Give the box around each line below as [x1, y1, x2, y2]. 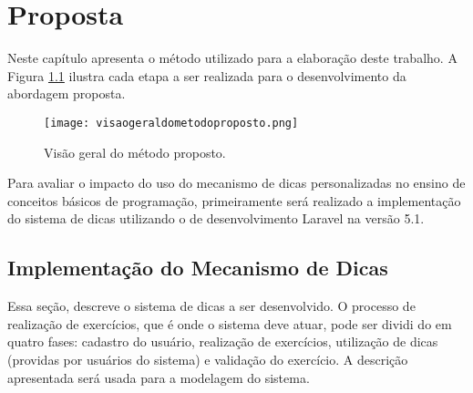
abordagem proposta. [7, 84, 126, 103]
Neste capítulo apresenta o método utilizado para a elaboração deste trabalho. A [7, 48, 458, 67]
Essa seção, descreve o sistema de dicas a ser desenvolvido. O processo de [7, 296, 416, 315]
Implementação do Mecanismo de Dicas [7, 253, 388, 282]
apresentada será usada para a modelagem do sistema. [7, 367, 310, 387]
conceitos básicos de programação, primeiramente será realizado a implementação [7, 191, 461, 210]
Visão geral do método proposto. [44, 142, 226, 161]
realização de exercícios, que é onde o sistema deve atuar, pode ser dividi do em [7, 314, 452, 333]
